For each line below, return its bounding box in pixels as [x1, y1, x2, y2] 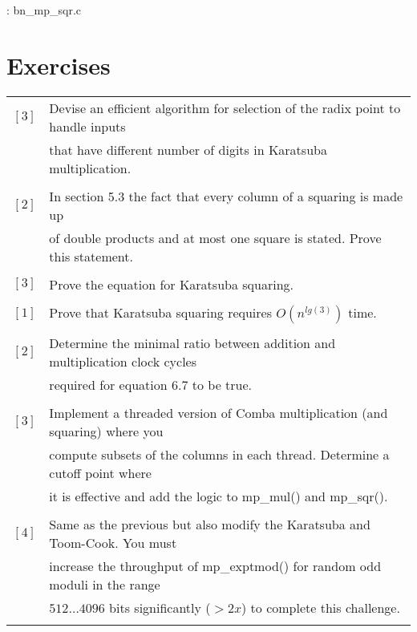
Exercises [6, 48, 111, 81]
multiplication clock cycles [49, 351, 196, 371]
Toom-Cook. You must [49, 533, 177, 552]
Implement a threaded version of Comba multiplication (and [49, 403, 388, 422]
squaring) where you [49, 421, 164, 440]
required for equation [49, 375, 168, 394]
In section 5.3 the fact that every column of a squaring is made [49, 186, 403, 205]
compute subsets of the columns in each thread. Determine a [49, 444, 390, 464]
